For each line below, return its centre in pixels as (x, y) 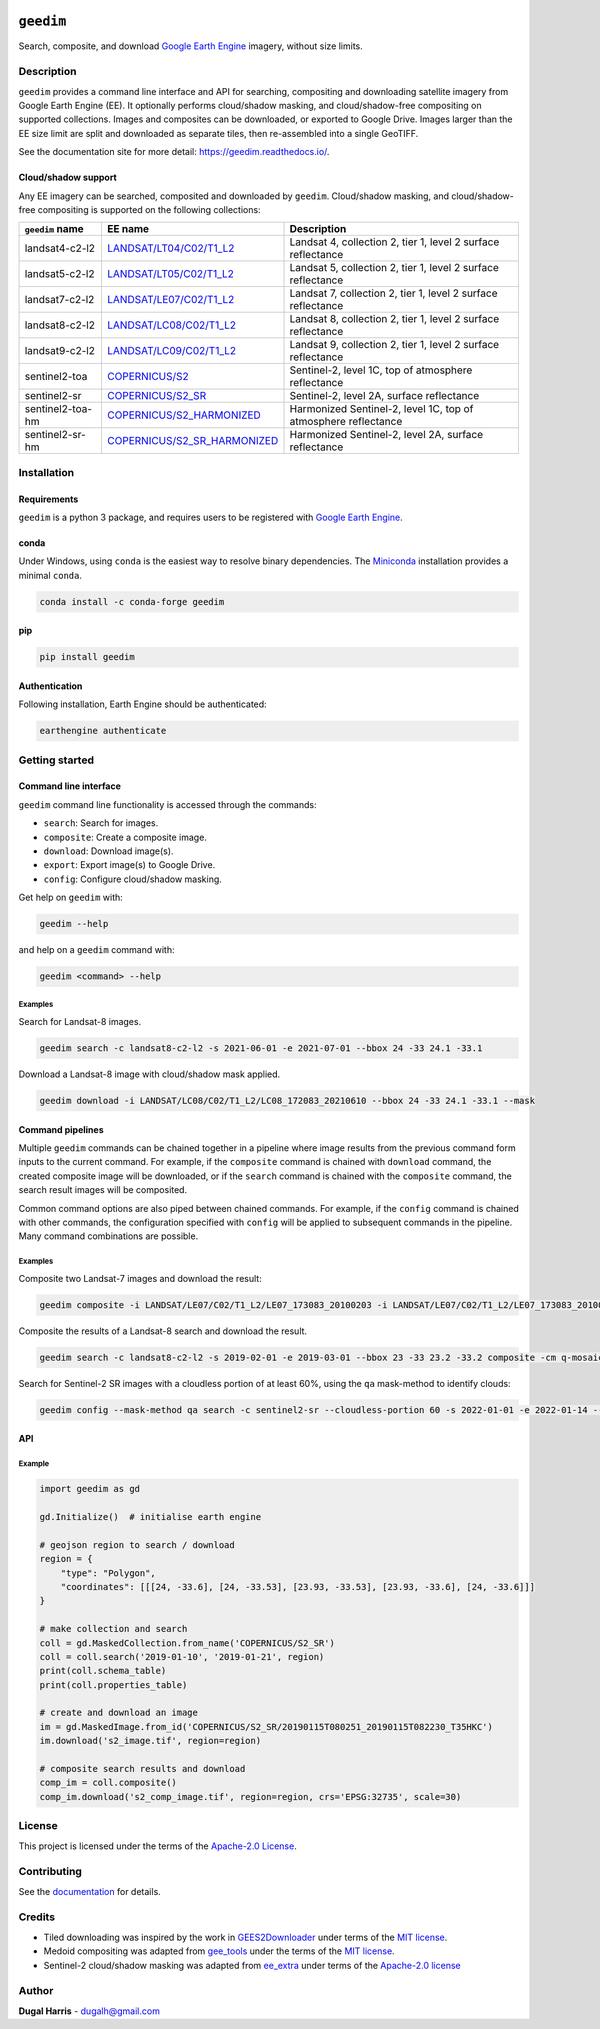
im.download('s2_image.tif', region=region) (150, 1741)
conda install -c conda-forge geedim (132, 601)
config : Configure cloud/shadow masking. (132, 879)
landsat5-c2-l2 (59, 274)
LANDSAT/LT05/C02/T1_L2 (170, 274)
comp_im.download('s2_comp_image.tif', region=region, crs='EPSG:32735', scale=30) (250, 1796)
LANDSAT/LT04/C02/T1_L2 (170, 248)
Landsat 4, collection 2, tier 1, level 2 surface (394, 242)
